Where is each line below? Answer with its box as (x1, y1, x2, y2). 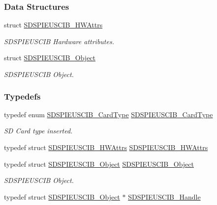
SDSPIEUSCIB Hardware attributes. (4, 36, 114, 46)
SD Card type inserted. (4, 126, 73, 136)
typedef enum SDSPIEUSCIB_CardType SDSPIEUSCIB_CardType (4, 109, 213, 119)
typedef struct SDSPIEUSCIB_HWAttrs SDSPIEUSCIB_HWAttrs (4, 142, 208, 152)
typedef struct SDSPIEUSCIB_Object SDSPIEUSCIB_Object (4, 158, 194, 169)
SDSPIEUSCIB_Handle (128, 191, 201, 202)
